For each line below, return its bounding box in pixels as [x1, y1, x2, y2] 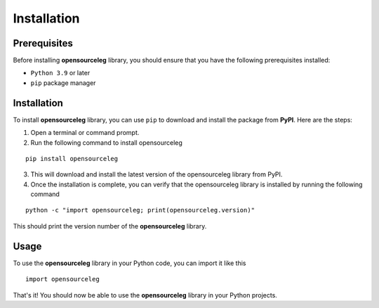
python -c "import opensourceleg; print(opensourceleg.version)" [25, 206, 255, 214]
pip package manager [30, 78, 96, 87]
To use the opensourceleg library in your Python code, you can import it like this [13, 259, 246, 267]
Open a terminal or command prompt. [30, 129, 140, 137]
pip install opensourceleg [25, 155, 119, 162]
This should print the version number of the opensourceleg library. [13, 222, 207, 230]
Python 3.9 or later [30, 69, 91, 77]
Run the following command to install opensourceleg [30, 138, 182, 147]
